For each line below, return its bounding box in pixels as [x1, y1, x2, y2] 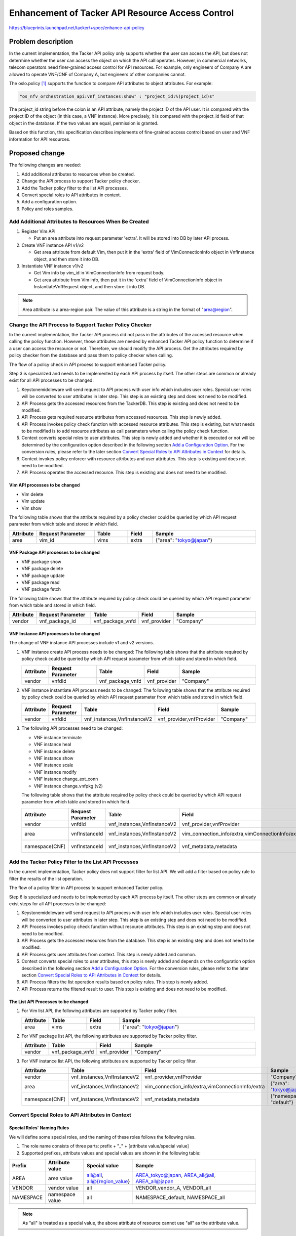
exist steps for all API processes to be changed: [9, 901, 106, 907]
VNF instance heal [34, 742, 72, 748]
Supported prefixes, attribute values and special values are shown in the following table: [21, 1150, 201, 1156]
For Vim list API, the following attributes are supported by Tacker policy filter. [21, 1008, 178, 1014]
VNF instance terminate [34, 734, 82, 740]
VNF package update [21, 573, 65, 578]
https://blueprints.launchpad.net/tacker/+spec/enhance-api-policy [9, 25, 145, 31]
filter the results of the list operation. [9, 876, 83, 882]
